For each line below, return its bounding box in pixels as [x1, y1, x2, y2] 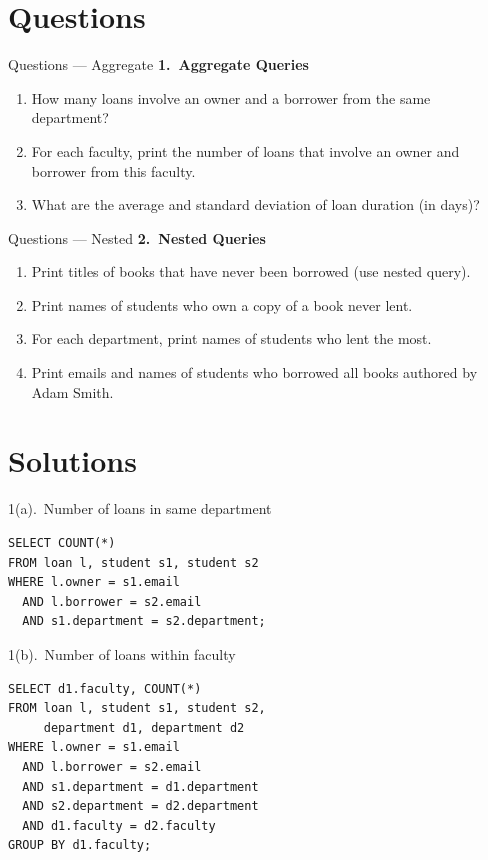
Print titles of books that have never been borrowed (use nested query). [31, 261, 471, 282]
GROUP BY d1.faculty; [8, 838, 152, 853]
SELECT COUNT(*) [8, 535, 116, 550]
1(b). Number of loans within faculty [8, 643, 236, 664]
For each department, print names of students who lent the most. [31, 328, 432, 349]
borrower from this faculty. [31, 160, 196, 181]
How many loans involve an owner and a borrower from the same [31, 87, 431, 108]
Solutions [8, 440, 137, 481]
